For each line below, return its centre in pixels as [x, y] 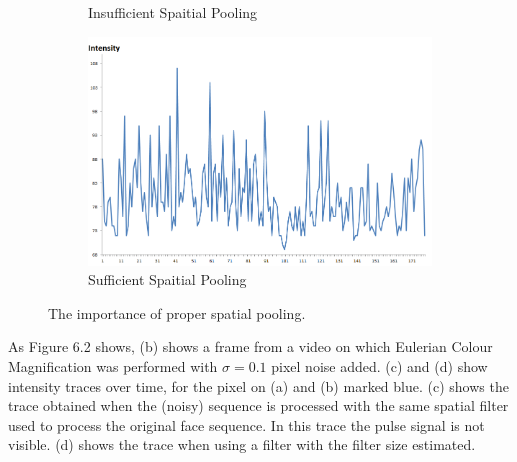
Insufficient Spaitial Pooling [173, 12]
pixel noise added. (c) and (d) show [379, 366]
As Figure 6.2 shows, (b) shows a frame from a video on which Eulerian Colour [250, 346]
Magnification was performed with [113, 366]
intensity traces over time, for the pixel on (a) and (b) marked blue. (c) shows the [258, 385]
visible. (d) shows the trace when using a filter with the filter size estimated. [242, 444]
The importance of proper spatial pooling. [177, 312]
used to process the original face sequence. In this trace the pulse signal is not [246, 424]
